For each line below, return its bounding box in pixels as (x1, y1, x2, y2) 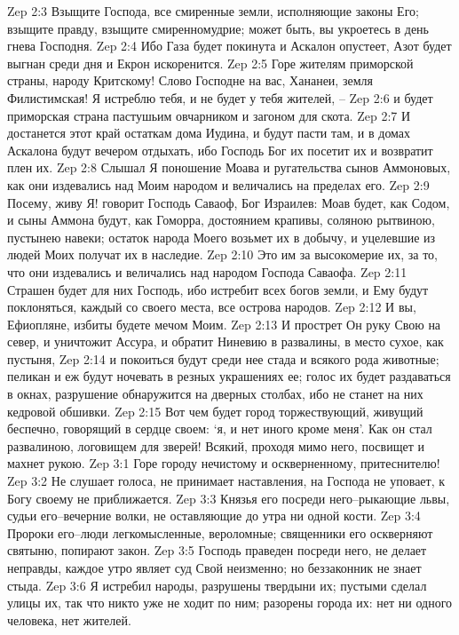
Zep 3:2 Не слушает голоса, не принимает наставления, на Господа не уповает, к (7, 472, 446, 490)
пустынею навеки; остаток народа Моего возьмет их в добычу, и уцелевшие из (7, 227, 436, 246)
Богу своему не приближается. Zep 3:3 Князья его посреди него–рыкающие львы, (7, 488, 450, 507)
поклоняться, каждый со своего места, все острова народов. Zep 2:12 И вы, (7, 298, 416, 316)
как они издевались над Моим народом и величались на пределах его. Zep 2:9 (7, 175, 430, 194)
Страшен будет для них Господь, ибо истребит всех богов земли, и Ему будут (7, 280, 429, 298)
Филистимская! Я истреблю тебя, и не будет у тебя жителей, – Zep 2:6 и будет (7, 88, 433, 107)
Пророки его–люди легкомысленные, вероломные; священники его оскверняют (7, 523, 433, 542)
